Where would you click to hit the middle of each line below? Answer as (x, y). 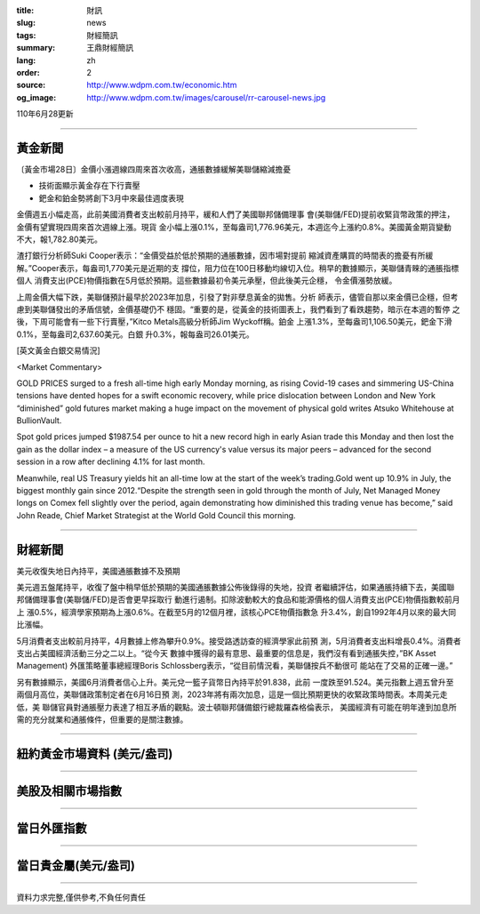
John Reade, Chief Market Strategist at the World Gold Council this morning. (156, 515)
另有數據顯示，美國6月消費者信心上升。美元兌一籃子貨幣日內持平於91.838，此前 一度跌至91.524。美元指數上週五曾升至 (235, 682)
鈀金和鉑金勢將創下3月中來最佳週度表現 (111, 198)
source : (31, 85)
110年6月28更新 (45, 114)
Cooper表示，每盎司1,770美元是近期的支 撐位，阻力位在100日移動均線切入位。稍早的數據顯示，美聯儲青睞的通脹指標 (245, 268)
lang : (26, 60)
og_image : (36, 97)
